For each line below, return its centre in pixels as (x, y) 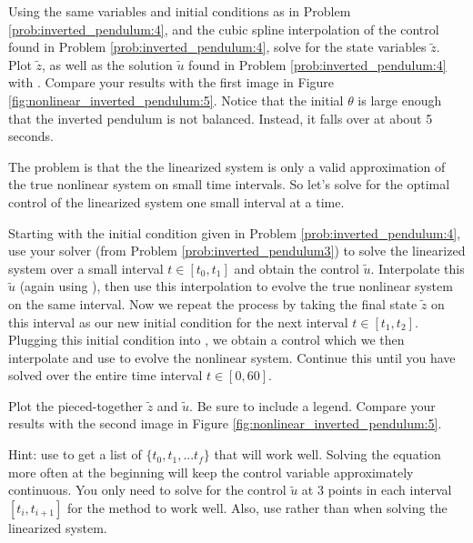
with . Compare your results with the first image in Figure (171, 82)
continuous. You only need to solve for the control (147, 490)
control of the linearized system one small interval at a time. (176, 201)
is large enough (400, 100)
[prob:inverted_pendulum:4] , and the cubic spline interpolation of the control (224, 29)
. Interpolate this (418, 268)
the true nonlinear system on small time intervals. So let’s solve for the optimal (229, 184)
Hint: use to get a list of (75, 454)
